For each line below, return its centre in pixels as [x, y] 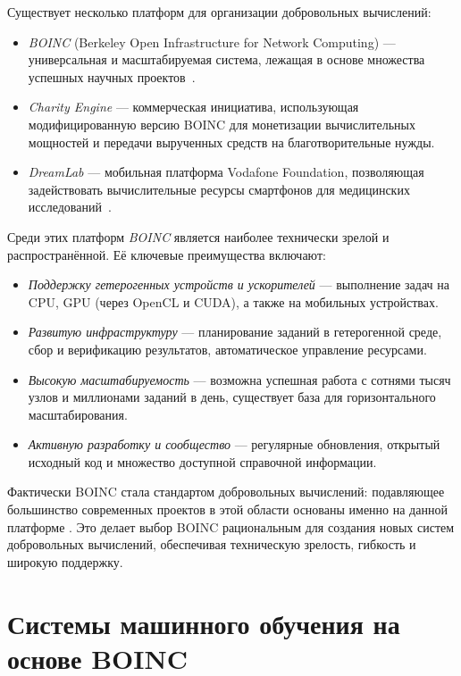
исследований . [70, 207]
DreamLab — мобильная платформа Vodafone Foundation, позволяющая [226, 172]
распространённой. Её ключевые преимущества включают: [167, 254]
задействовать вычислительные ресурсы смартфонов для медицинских [219, 189]
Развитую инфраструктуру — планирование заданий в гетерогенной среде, [235, 332]
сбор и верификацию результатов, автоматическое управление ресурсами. [227, 349]
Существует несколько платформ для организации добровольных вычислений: [219, 12]
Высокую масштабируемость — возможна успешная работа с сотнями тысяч [239, 379]
